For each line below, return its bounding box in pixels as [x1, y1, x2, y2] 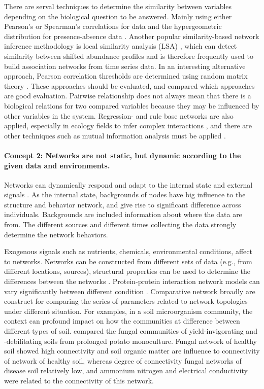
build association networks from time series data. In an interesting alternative [4, 60, 246, 71]
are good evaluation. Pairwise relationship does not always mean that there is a [4, 90, 251, 101]
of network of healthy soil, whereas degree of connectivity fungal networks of [4, 355, 242, 366]
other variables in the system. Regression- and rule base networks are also [4, 110, 234, 121]
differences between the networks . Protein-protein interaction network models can [4, 276, 260, 287]
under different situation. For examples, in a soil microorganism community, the [4, 305, 253, 316]
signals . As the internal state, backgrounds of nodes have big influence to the [4, 189, 246, 200]
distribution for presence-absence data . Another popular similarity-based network [4, 30, 259, 41]
